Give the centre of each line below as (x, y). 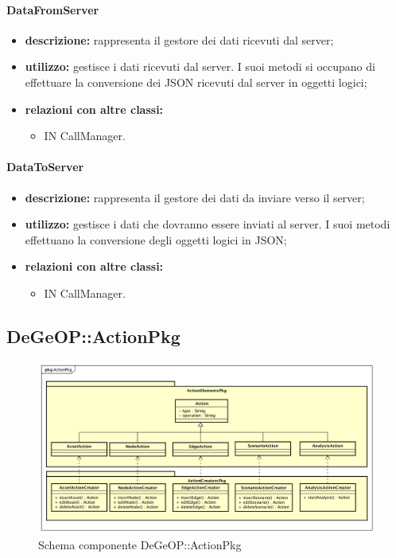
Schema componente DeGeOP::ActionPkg (140, 544)
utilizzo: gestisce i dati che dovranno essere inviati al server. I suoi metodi (208, 224)
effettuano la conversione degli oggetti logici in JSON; (156, 239)
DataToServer (45, 167)
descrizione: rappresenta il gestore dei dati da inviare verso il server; (195, 197)
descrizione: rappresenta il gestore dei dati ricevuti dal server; (179, 39)
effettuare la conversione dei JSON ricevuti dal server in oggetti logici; (196, 82)
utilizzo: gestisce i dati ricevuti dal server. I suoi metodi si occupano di (200, 66)
